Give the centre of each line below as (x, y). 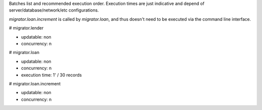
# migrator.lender (26, 28)
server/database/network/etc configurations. (54, 10)
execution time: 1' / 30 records (51, 75)
